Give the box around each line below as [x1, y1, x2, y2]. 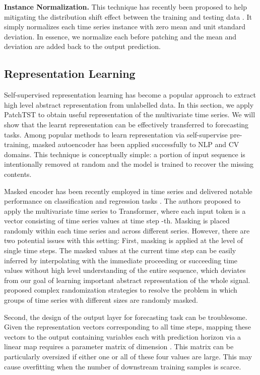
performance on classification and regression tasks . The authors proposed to [4, 196, 241, 206]
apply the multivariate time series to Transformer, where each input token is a [4, 205, 246, 216]
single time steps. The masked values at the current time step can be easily [4, 245, 236, 256]
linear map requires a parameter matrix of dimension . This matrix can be [4, 341, 234, 352]
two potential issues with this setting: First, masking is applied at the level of [4, 235, 243, 246]
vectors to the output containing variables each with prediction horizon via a [4, 331, 241, 342]
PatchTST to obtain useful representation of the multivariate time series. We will [4, 109, 255, 120]
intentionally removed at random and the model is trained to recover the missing [4, 159, 254, 169]
